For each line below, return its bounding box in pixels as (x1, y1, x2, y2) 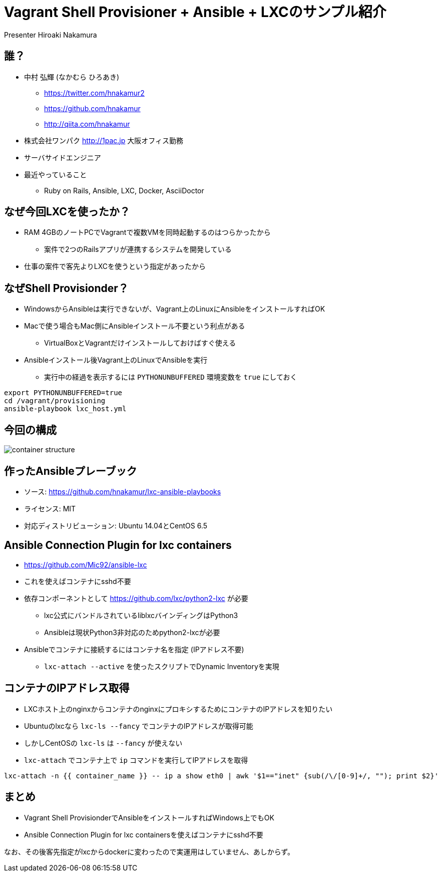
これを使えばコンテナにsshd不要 (24, 576, 131, 586)
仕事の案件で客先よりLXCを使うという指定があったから (24, 262, 206, 271)
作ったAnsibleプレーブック (4, 464, 137, 477)
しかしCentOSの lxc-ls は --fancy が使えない (24, 738, 183, 747)
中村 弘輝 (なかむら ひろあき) (24, 72, 120, 81)
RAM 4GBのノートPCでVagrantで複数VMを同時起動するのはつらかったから (24, 228, 271, 237)
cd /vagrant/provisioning (4, 397, 106, 405)
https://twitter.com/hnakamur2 (44, 88, 145, 97)
